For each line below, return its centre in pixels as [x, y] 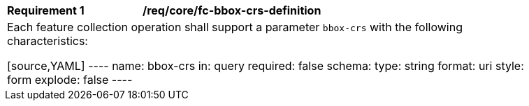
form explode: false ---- [70, 80]
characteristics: [48, 41]
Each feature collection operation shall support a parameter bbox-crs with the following [235, 27]
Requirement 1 [46, 10]
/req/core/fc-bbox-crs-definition [232, 10]
